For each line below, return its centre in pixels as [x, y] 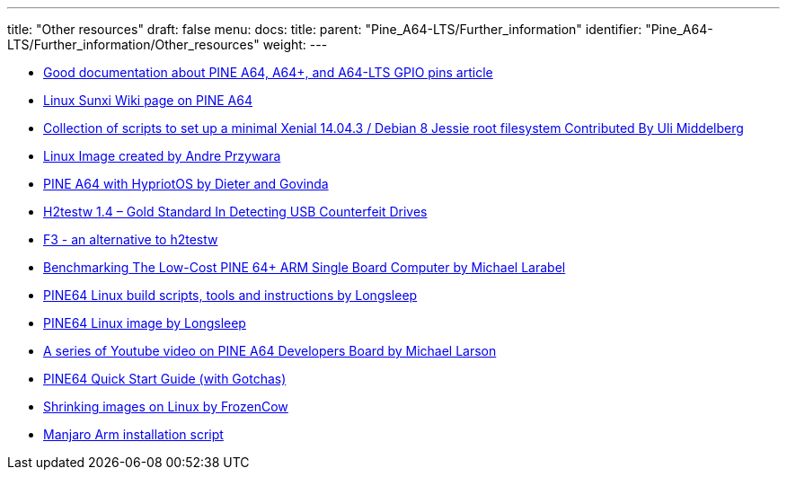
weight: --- [295, 44]
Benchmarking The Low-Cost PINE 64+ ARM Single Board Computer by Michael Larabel [305, 267]
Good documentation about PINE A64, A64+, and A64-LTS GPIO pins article [268, 72]
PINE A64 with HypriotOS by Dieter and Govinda [186, 184]
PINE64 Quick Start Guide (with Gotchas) [165, 379]
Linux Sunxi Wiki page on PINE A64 [148, 100]
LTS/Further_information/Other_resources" [133, 44]
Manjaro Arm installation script [133, 434]
